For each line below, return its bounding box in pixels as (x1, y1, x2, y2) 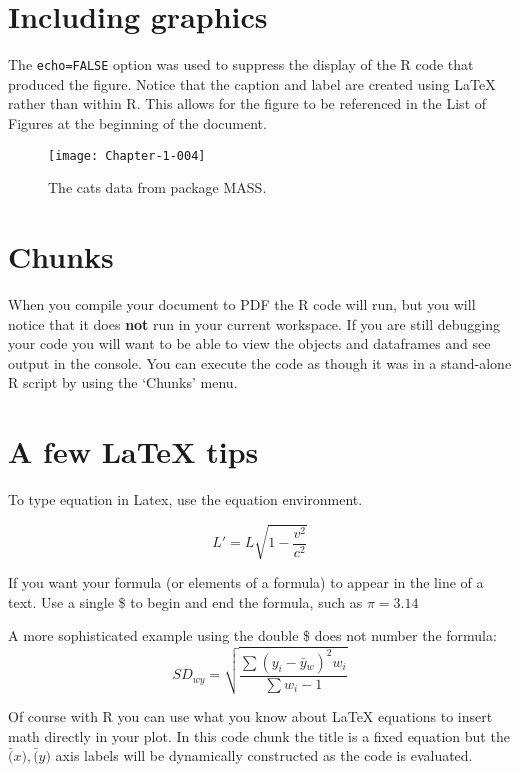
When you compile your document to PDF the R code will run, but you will (8, 293, 476, 314)
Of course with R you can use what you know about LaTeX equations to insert (8, 706, 493, 727)
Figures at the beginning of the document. (8, 112, 267, 133)
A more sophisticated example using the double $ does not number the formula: (8, 625, 497, 646)
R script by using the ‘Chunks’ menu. (8, 372, 238, 393)
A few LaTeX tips (8, 431, 259, 472)
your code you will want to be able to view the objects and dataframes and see (8, 333, 491, 354)
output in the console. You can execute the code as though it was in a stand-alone (8, 352, 512, 373)
